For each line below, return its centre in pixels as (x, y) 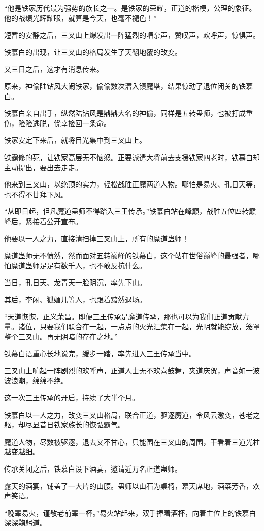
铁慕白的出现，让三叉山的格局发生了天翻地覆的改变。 (93, 52)
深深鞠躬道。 (25, 523)
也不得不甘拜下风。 (36, 194)
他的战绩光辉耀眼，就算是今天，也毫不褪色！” (80, 18)
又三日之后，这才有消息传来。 (54, 69)
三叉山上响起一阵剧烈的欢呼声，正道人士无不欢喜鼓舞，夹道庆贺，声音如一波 (132, 370)
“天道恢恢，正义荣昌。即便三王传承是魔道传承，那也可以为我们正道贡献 (123, 316)
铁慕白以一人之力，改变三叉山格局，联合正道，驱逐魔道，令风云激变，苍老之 (132, 414)
